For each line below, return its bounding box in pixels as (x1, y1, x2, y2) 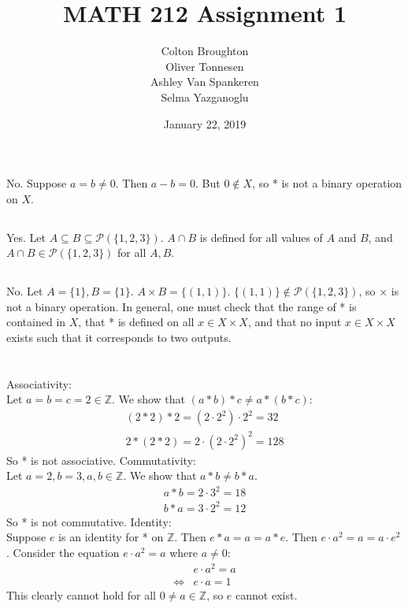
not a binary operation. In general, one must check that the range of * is (6, 298, 357, 314)
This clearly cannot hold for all (6, 586, 156, 603)
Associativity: (6, 375, 72, 392)
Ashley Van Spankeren (150, 73, 259, 90)
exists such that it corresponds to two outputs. (6, 329, 232, 346)
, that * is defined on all (78, 314, 195, 330)
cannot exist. (236, 586, 298, 603)
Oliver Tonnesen (165, 58, 244, 74)
